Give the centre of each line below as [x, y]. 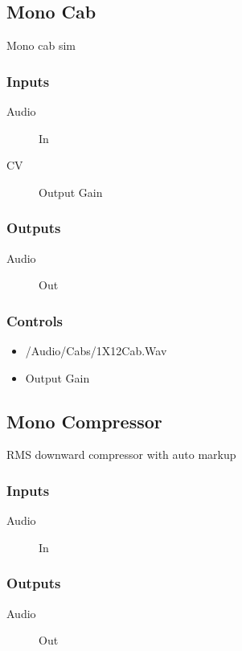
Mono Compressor [84, 421]
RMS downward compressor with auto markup [121, 454]
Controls [35, 320]
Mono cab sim [41, 45]
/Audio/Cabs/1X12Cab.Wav [96, 351]
